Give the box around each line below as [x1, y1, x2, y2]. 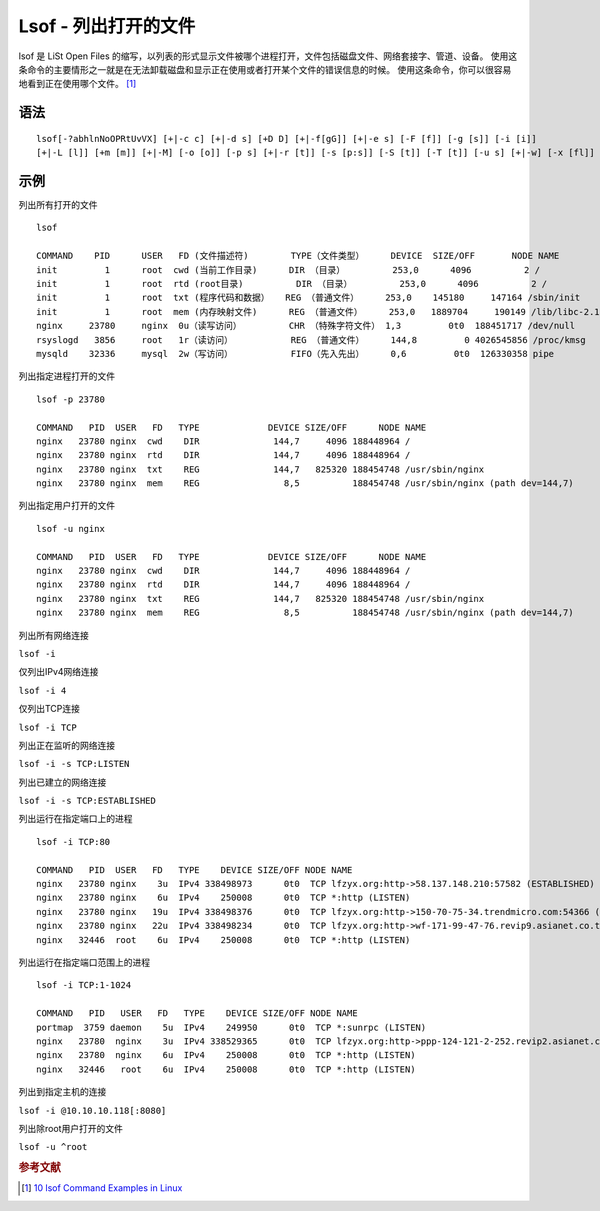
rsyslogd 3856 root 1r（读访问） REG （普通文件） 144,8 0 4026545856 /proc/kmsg [36, 334, 586, 345]
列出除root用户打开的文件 [18, 1122, 124, 1134]
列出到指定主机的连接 [18, 1086, 107, 1098]
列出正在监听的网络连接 [18, 739, 115, 751]
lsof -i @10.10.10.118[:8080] [18, 1105, 167, 1116]
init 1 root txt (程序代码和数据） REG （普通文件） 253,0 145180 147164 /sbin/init [36, 292, 581, 304]
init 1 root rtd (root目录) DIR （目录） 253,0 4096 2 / [36, 278, 548, 289]
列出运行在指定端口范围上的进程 [18, 956, 150, 968]
